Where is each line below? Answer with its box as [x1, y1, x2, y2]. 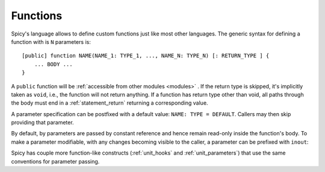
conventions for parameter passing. [11, 158, 100, 165]
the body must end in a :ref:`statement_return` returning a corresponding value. [11, 99, 208, 106]
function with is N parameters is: [11, 38, 91, 45]
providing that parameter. [11, 119, 75, 126]
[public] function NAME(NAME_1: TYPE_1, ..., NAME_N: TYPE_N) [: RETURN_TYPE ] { [22, 52, 270, 60]
